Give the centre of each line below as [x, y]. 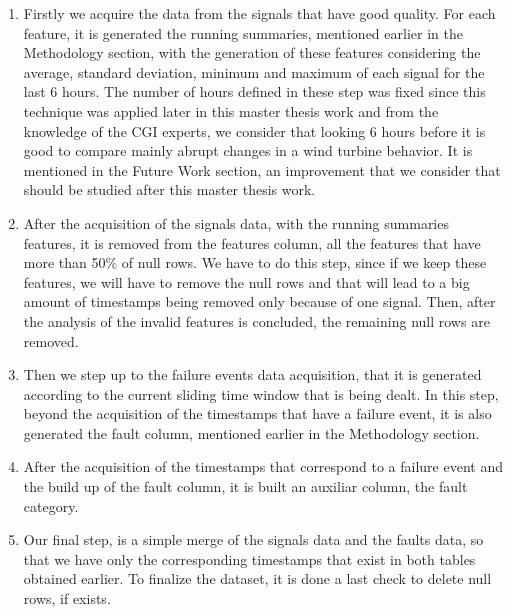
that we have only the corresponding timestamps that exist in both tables [249, 558]
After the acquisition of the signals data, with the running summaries [236, 222]
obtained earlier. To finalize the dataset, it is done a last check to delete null [257, 578]
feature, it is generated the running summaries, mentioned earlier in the [243, 32]
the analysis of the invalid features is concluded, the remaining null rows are [256, 320]
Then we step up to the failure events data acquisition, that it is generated [252, 374]
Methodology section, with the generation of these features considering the [252, 52]
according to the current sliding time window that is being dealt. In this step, [261, 393]
